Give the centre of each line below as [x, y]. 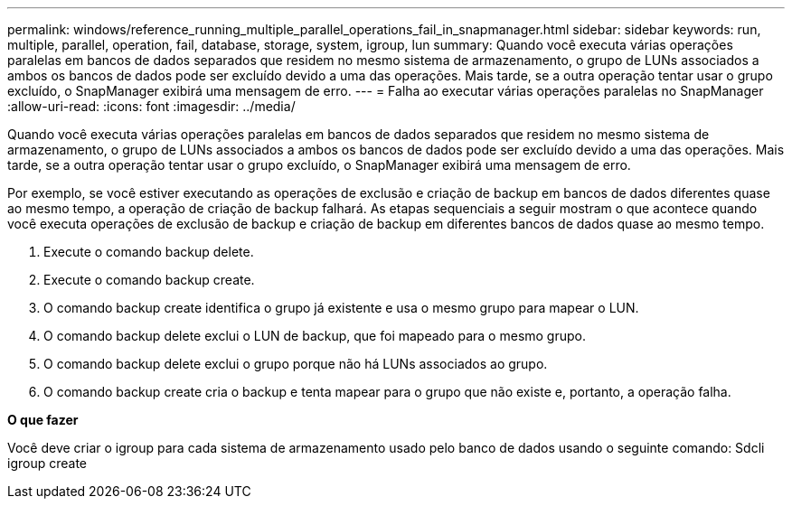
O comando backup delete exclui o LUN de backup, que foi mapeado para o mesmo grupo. [315, 336]
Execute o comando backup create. [149, 280]
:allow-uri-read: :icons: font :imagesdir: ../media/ [151, 106]
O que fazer [43, 420]
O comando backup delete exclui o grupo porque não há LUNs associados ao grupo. [296, 364]
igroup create [47, 463]
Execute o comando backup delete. [149, 252]
